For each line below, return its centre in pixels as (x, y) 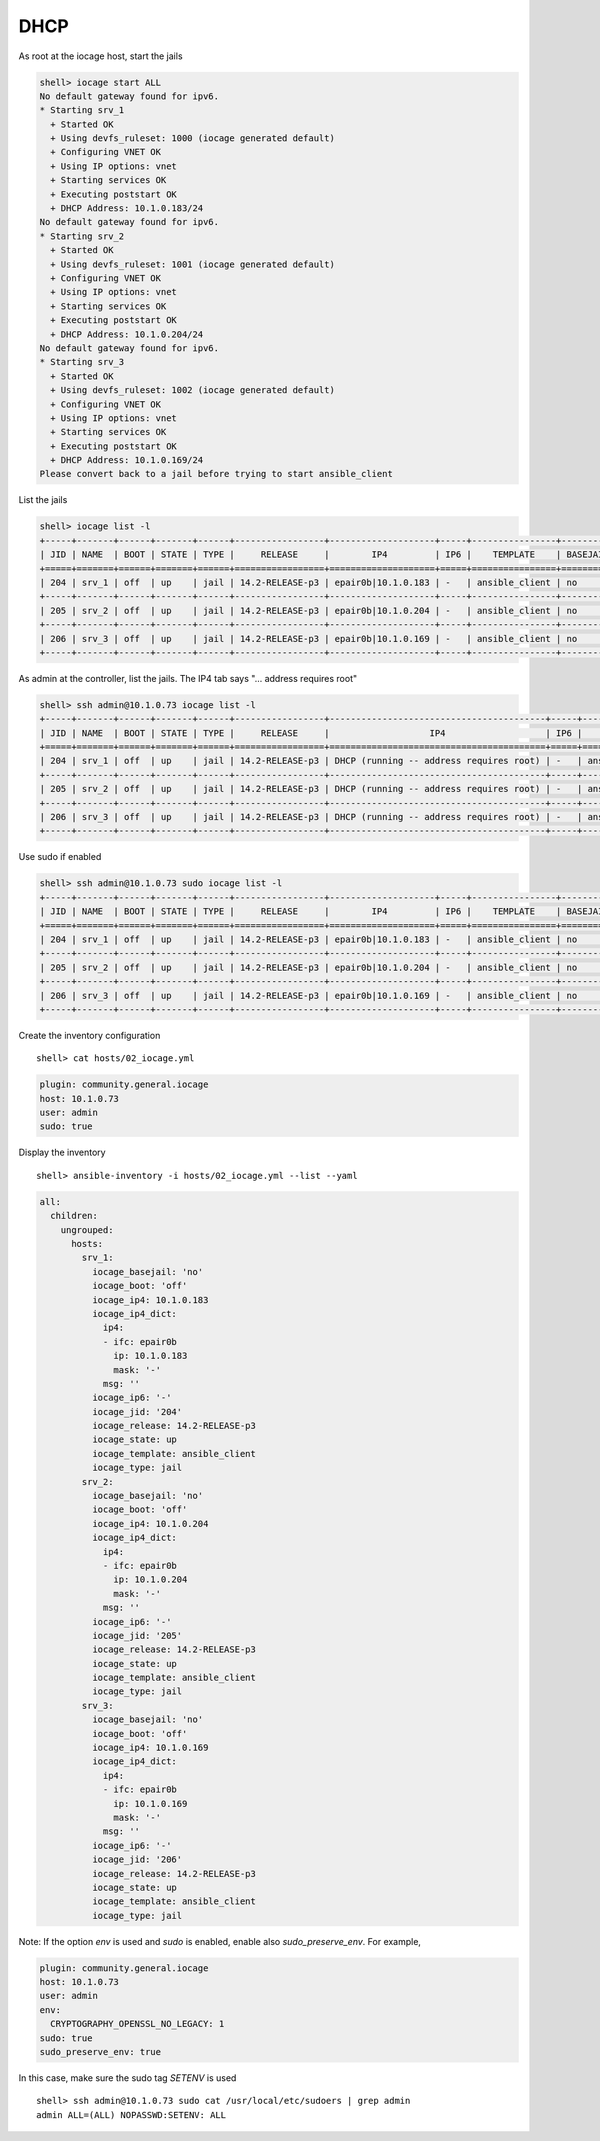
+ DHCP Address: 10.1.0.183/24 (127, 208)
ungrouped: (87, 1229)
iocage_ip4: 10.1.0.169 (150, 1748)
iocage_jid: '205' (137, 1635)
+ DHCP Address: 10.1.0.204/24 (127, 334)
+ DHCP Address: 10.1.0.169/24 (127, 460)
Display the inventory (62, 1152)
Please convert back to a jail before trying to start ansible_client (216, 474)
